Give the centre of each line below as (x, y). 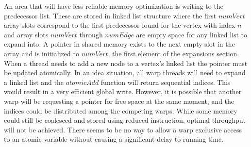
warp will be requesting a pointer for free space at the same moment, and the (119, 101)
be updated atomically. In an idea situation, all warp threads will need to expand (125, 73)
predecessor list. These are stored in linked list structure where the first (110, 15)
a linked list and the (34, 82)
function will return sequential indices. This (166, 82)
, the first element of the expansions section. (174, 53)
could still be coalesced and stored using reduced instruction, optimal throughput (125, 120)
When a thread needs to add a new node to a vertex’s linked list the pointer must (126, 63)
